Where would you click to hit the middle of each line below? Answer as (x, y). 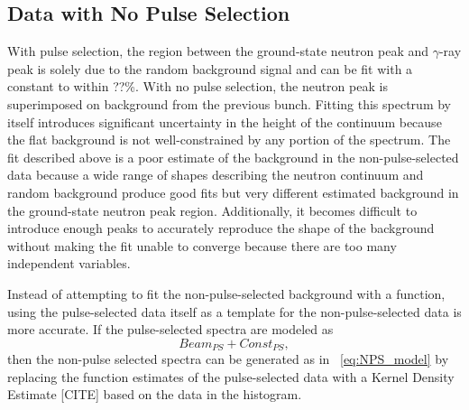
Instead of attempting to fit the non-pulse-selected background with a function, (226, 293)
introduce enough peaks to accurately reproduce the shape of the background (221, 228)
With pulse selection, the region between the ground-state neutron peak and (218, 51)
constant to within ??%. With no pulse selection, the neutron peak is (198, 86)
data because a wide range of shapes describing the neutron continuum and (216, 175)
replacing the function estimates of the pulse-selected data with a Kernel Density (231, 376)
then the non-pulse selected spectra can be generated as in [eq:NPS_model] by (228, 359)
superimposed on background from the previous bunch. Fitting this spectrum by (229, 103)
